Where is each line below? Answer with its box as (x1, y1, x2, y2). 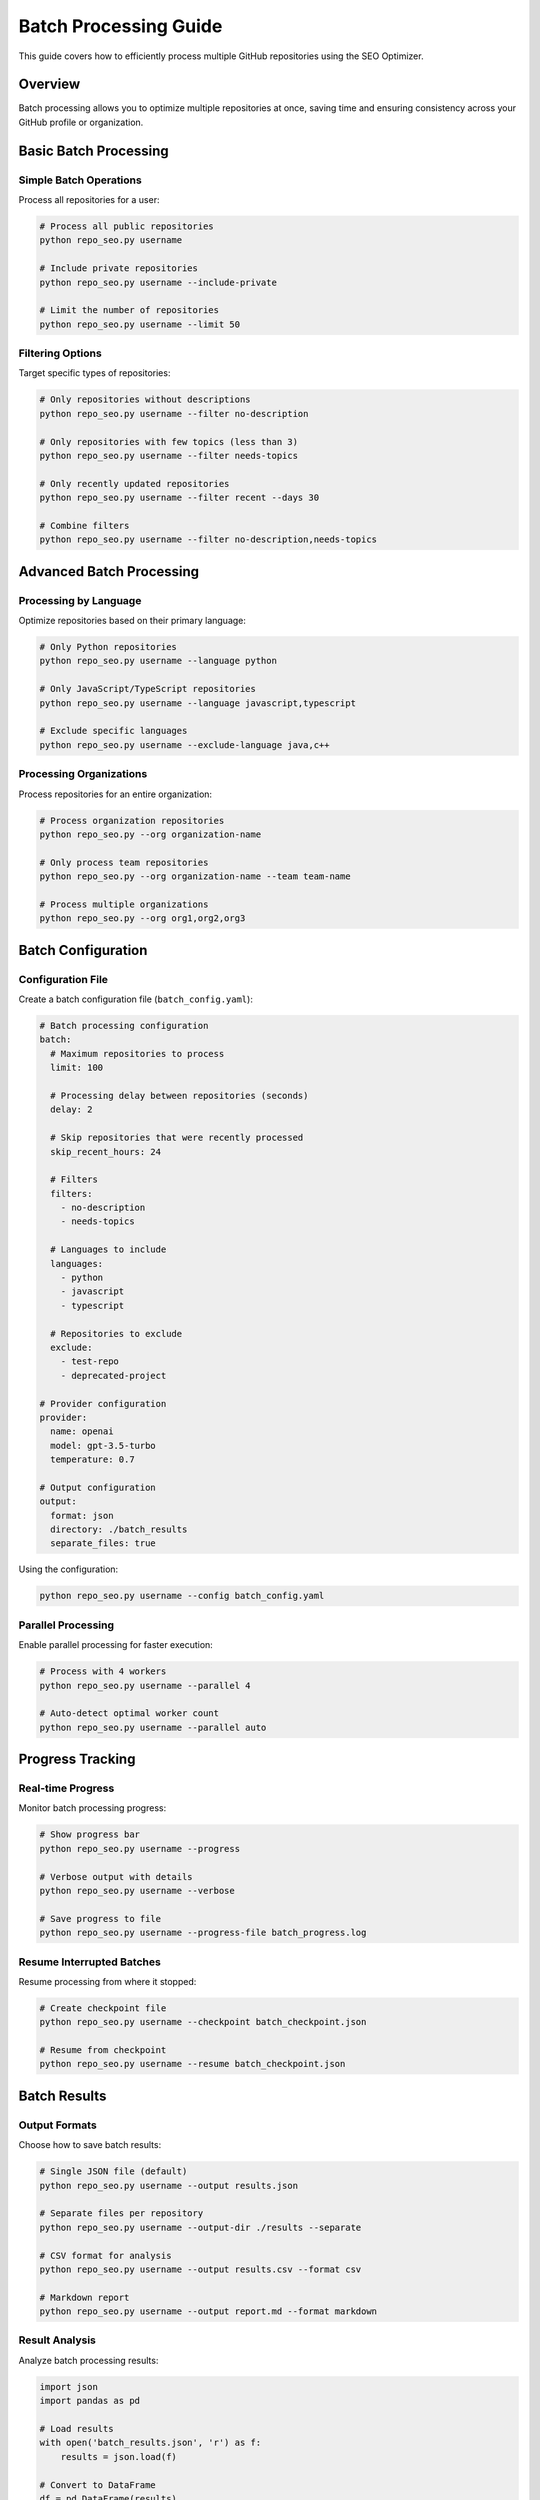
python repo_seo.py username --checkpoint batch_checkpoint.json (39, 2016, 367, 2028)
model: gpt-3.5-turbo (50, 1440, 157, 1451)
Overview (18, 76, 81, 93)
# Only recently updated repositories (39, 478, 230, 489)
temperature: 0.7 (50, 1454, 135, 1465)
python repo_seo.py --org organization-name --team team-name (39, 871, 351, 882)
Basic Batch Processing (18, 142, 169, 159)
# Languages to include (50, 1244, 167, 1255)
